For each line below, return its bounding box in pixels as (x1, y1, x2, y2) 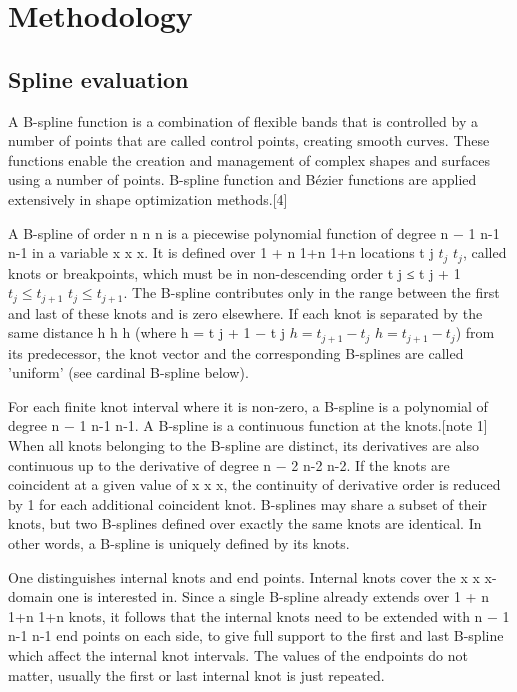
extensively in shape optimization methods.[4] (8, 188, 288, 209)
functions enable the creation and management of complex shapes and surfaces (8, 149, 490, 170)
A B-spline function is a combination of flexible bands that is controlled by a (8, 110, 478, 131)
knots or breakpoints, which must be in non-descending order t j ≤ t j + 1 (8, 262, 461, 283)
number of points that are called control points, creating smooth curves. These (8, 130, 490, 151)
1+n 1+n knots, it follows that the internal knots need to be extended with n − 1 (8, 605, 510, 626)
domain (8, 586, 54, 607)
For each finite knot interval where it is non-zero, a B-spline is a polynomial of (8, 395, 488, 416)
